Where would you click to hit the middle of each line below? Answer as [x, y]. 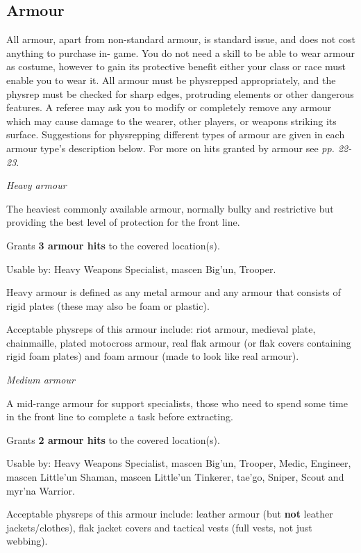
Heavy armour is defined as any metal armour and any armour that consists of [174, 292]
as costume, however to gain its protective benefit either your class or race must [176, 66]
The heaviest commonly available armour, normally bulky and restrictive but [170, 208]
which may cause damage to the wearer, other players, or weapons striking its [171, 121]
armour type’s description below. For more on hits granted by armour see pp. [170, 148]
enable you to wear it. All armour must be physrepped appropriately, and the [171, 80]
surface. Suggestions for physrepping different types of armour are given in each [176, 134]
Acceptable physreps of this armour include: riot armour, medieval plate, [161, 329]
